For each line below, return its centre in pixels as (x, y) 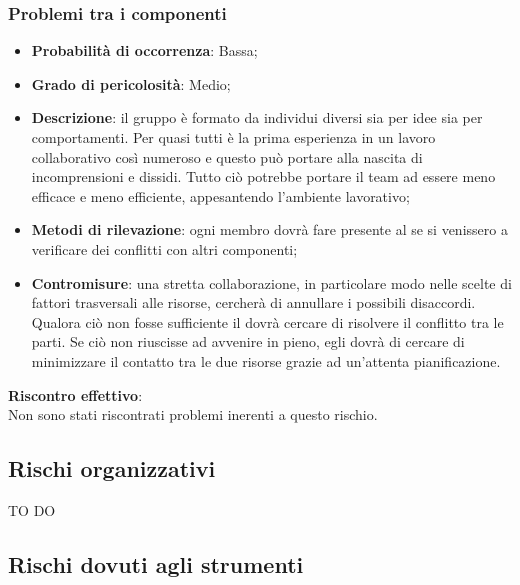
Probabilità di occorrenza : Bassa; (144, 50)
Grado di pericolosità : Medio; (131, 83)
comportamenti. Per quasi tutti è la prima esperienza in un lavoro (233, 137)
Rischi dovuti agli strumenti (156, 563)
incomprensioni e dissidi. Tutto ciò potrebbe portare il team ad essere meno (263, 176)
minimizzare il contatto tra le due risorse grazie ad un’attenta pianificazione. (266, 360)
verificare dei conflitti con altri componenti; (164, 248)
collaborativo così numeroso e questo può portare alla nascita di (227, 156)
